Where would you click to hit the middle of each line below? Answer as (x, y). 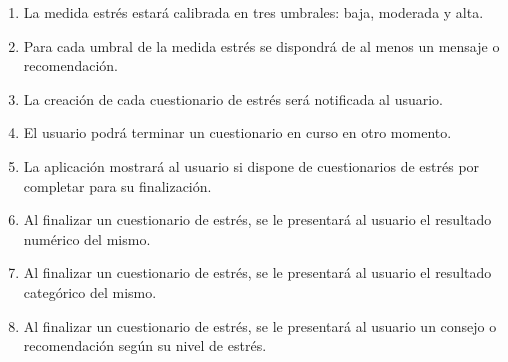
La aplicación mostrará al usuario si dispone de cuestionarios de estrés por (251, 165)
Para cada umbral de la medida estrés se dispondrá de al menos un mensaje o (261, 45)
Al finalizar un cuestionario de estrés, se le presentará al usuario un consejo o (260, 325)
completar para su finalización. (117, 185)
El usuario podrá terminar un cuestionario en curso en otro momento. (237, 132)
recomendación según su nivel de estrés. (145, 345)
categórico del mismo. (90, 291)
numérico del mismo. (87, 238)
